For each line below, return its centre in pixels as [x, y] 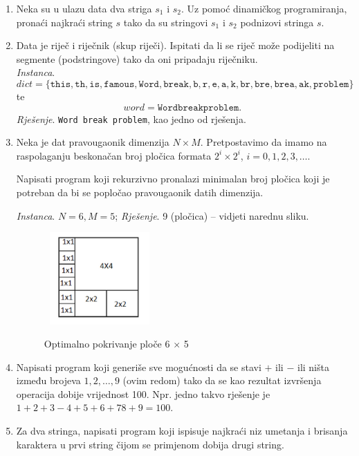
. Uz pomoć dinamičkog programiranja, [264, 8]
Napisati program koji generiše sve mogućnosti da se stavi [139, 367]
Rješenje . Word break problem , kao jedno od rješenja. [131, 118]
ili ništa [313, 367]
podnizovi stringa [277, 22]
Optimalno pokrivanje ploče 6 [107, 344]
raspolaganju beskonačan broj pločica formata [114, 155]
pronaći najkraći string [64, 22]
